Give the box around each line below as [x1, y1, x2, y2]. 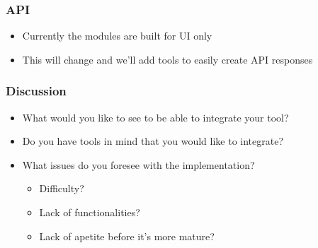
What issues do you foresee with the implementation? [22, 157, 255, 172]
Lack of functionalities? [39, 205, 140, 219]
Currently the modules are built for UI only [22, 28, 212, 43]
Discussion [6, 82, 67, 100]
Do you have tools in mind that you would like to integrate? [22, 134, 283, 148]
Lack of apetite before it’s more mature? [39, 228, 215, 243]
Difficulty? [39, 181, 84, 196]
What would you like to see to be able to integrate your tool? [22, 110, 289, 124]
